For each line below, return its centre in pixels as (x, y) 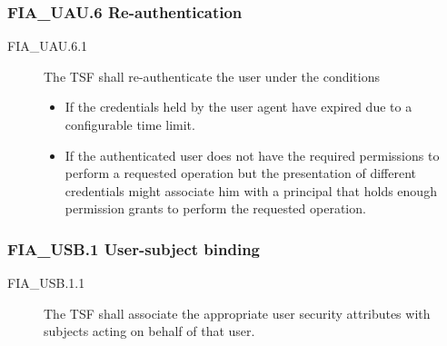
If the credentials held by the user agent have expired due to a (238, 107)
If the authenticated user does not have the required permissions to (252, 155)
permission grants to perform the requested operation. (215, 208)
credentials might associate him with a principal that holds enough (251, 190)
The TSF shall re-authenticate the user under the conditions (212, 76)
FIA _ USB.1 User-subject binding (134, 248)
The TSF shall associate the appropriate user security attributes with (237, 313)
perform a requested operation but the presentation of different (240, 173)
